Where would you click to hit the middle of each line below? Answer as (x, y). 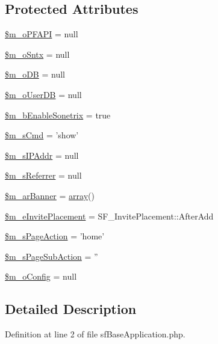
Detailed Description (71, 309)
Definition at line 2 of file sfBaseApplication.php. (95, 334)
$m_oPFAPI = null (42, 34)
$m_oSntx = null (37, 54)
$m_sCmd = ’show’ (42, 135)
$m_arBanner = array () (50, 195)
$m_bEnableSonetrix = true (58, 115)
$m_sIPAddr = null (42, 155)
